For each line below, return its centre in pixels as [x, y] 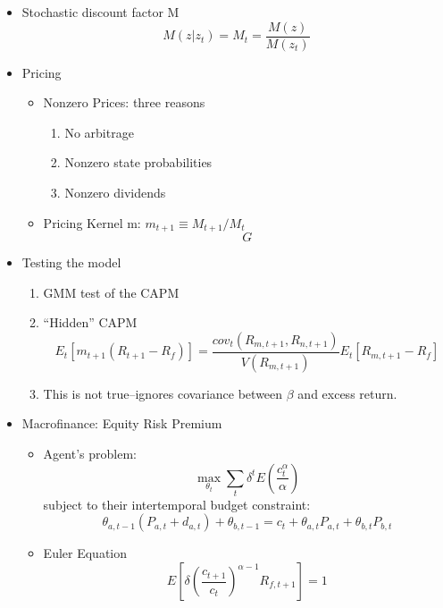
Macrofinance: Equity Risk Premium [122, 423]
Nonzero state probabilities [138, 162]
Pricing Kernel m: [92, 222]
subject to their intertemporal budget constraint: [177, 504]
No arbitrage [99, 132]
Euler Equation [85, 553]
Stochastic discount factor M [100, 12]
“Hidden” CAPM [90, 322]
